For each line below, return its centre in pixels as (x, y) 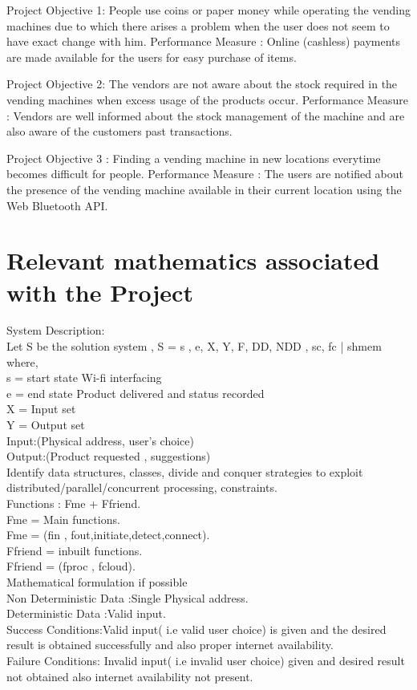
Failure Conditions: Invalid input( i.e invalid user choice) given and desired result (206, 660)
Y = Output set (46, 424)
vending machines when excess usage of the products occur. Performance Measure (207, 99)
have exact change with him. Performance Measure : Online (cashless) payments (204, 41)
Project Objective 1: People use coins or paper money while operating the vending (208, 10)
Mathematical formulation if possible (97, 581)
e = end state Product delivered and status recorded (136, 393)
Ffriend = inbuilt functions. (75, 550)
